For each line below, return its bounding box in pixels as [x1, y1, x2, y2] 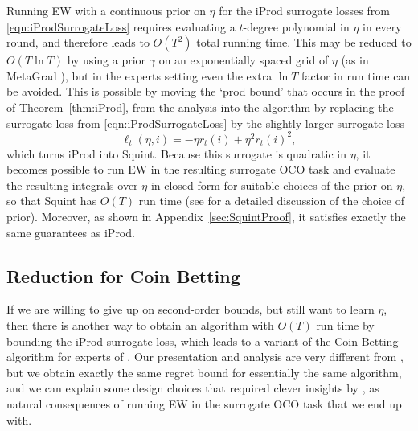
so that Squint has [6, 192, 97, 209]
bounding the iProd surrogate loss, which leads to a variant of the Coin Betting [6, 332, 399, 349]
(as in [341, 51, 369, 68]
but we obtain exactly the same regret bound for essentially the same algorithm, [6, 363, 402, 380]
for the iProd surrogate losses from [219, 2, 390, 18]
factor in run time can [301, 67, 411, 84]
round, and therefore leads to [6, 34, 150, 51]
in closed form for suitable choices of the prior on [150, 176, 393, 193]
